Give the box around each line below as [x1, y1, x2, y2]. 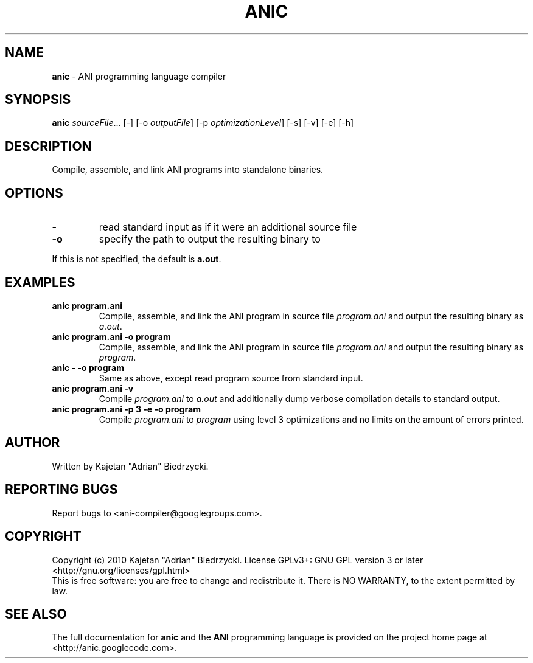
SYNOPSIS [5, 92, 71, 108]
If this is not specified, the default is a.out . [52, 254, 221, 265]
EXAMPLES [5, 274, 75, 290]
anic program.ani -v [52, 383, 134, 394]
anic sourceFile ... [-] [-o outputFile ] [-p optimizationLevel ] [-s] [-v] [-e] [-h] [52, 117, 354, 128]
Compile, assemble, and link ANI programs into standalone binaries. [52, 164, 324, 175]
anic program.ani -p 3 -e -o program [52, 403, 201, 414]
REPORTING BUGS [5, 482, 118, 498]
